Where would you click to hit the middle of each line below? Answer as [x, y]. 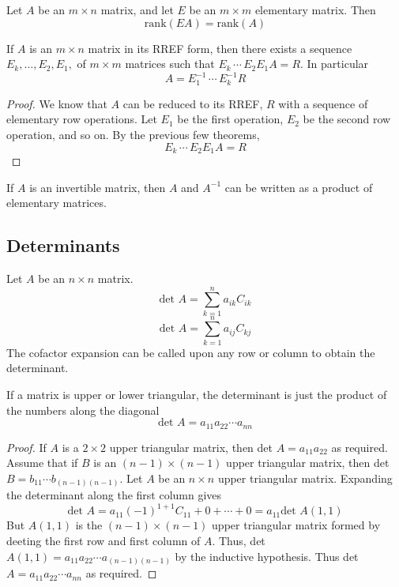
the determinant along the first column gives [114, 495]
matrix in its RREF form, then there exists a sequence [220, 48]
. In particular [335, 64]
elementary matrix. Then [315, 9]
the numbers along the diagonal [83, 410]
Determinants [63, 245]
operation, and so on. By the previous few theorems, [133, 134]
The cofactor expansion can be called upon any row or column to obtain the [191, 352]
